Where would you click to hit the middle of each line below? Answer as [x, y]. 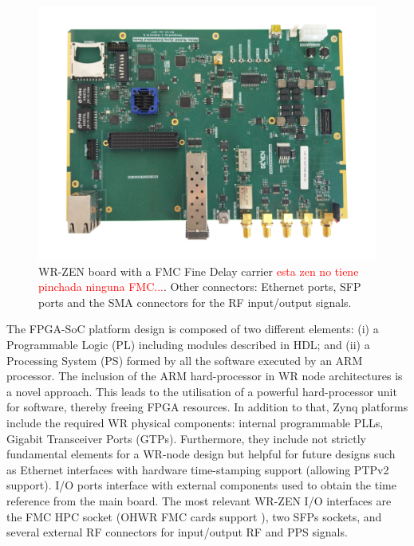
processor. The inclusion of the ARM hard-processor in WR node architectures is [205, 376]
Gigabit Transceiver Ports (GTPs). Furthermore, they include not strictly [186, 438]
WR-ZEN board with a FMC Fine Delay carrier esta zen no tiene [199, 271]
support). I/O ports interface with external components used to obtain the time [201, 485]
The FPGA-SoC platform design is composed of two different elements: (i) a [193, 329]
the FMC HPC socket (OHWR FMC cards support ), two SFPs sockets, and [194, 516]
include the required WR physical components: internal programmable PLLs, [195, 422]
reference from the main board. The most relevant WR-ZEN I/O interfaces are [199, 500]
